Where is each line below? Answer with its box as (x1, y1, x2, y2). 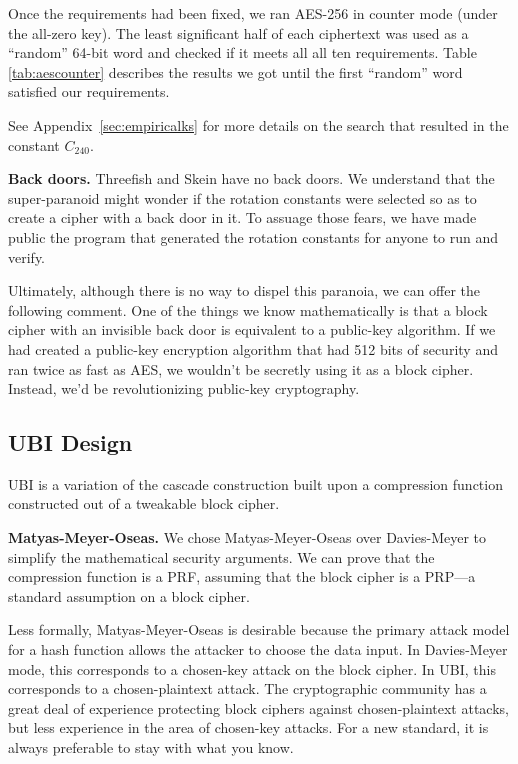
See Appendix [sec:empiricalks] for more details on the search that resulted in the (8, 114, 509, 135)
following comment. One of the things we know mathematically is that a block (8, 299, 488, 320)
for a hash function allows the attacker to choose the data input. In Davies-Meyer (8, 639, 508, 660)
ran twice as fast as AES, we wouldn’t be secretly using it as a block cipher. (8, 358, 474, 379)
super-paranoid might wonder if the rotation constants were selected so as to (8, 187, 477, 208)
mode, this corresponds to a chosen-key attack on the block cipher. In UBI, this (8, 658, 496, 679)
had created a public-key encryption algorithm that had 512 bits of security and (8, 338, 498, 359)
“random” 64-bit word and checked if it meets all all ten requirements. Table (8, 42, 477, 63)
